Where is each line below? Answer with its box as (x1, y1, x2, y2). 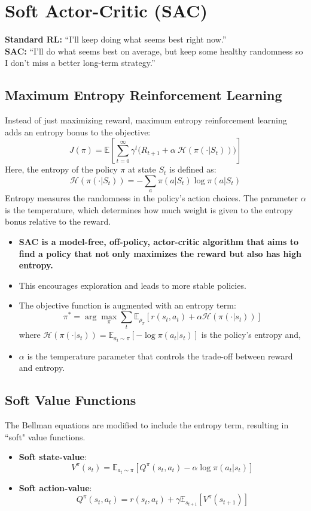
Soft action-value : (19, 481, 92, 494)
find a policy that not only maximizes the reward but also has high (19, 247, 301, 259)
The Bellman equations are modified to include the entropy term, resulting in (5, 418, 289, 431)
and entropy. (19, 361, 65, 374)
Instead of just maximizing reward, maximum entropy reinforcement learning (5, 114, 287, 126)
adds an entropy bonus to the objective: (5, 125, 151, 138)
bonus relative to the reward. (5, 215, 111, 228)
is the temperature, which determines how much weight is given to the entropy (5, 203, 293, 216)
